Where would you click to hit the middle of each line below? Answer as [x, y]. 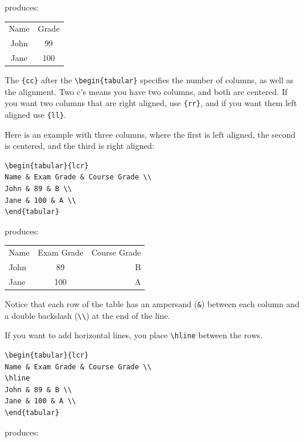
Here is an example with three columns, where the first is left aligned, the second [150, 134]
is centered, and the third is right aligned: [80, 146]
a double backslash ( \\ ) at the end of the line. [88, 315]
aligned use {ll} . [35, 115]
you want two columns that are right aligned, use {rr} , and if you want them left [151, 103]
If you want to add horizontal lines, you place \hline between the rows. [134, 335]
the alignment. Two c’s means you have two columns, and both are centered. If [146, 91]
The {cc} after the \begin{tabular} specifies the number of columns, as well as [149, 80]
